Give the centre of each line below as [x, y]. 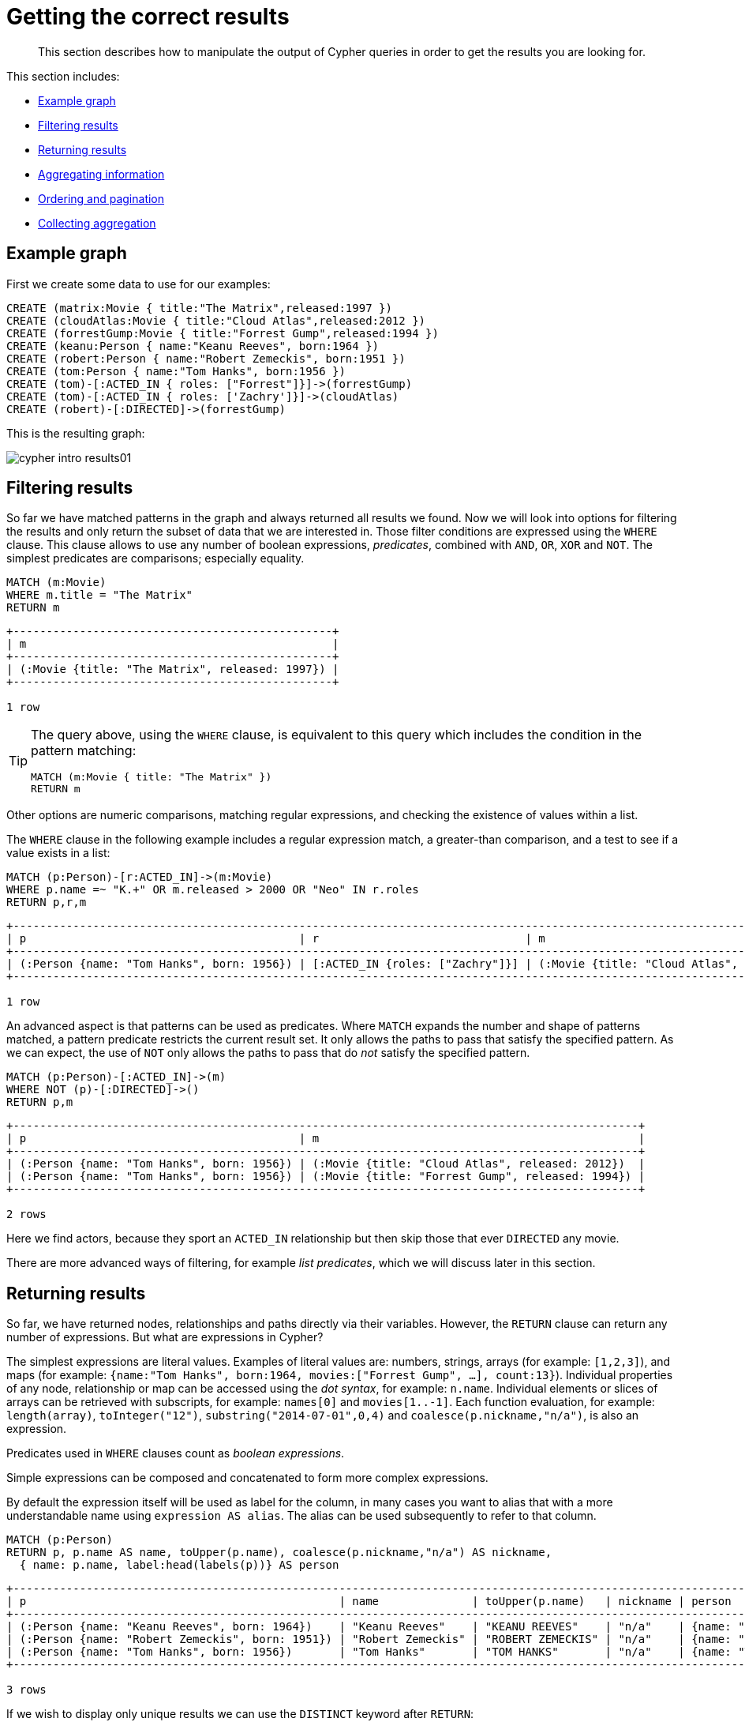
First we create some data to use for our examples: [139, 284]
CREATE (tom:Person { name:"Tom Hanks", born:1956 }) [176, 371]
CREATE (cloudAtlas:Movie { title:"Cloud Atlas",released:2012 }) [216, 320]
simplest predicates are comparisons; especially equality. [155, 558]
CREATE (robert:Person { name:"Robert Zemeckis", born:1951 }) [206, 358]
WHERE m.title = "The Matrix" [100, 595]
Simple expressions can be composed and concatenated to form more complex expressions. [247, 1478]
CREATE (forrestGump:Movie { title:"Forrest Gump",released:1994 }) [223, 333]
